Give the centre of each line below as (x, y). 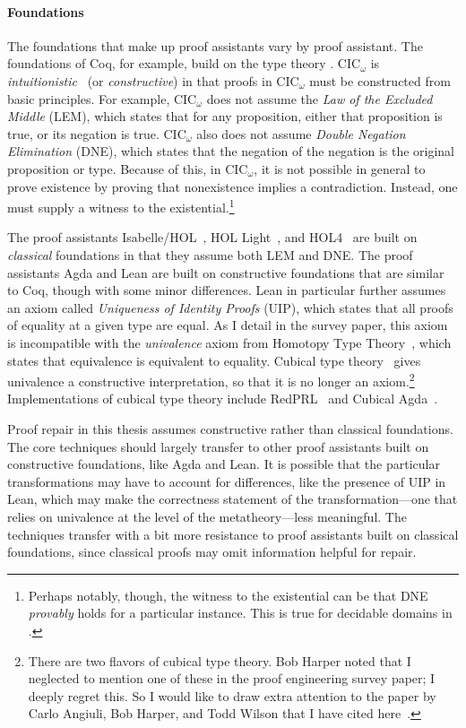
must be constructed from (380, 80)
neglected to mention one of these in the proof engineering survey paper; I (232, 678)
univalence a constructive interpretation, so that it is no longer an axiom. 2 (211, 380)
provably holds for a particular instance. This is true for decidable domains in (240, 613)
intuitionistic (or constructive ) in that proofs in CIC (153, 80)
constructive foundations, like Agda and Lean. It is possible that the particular (224, 464)
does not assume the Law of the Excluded (319, 98)
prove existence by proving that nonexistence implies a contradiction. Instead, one (233, 186)
